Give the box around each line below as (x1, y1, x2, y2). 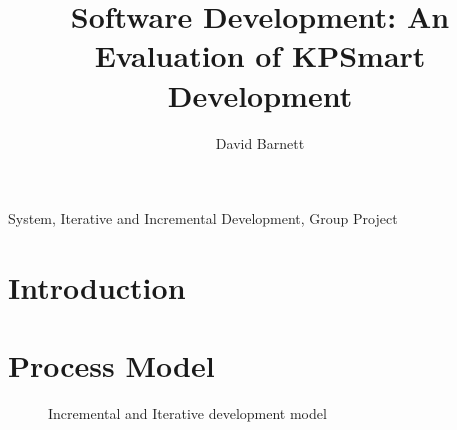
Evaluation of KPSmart (94, 35, 426, 76)
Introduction (8, 266, 186, 307)
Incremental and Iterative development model (48, 403, 327, 424)
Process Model (8, 345, 215, 386)
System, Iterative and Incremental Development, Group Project (8, 208, 398, 229)
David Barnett (215, 132, 305, 153)
